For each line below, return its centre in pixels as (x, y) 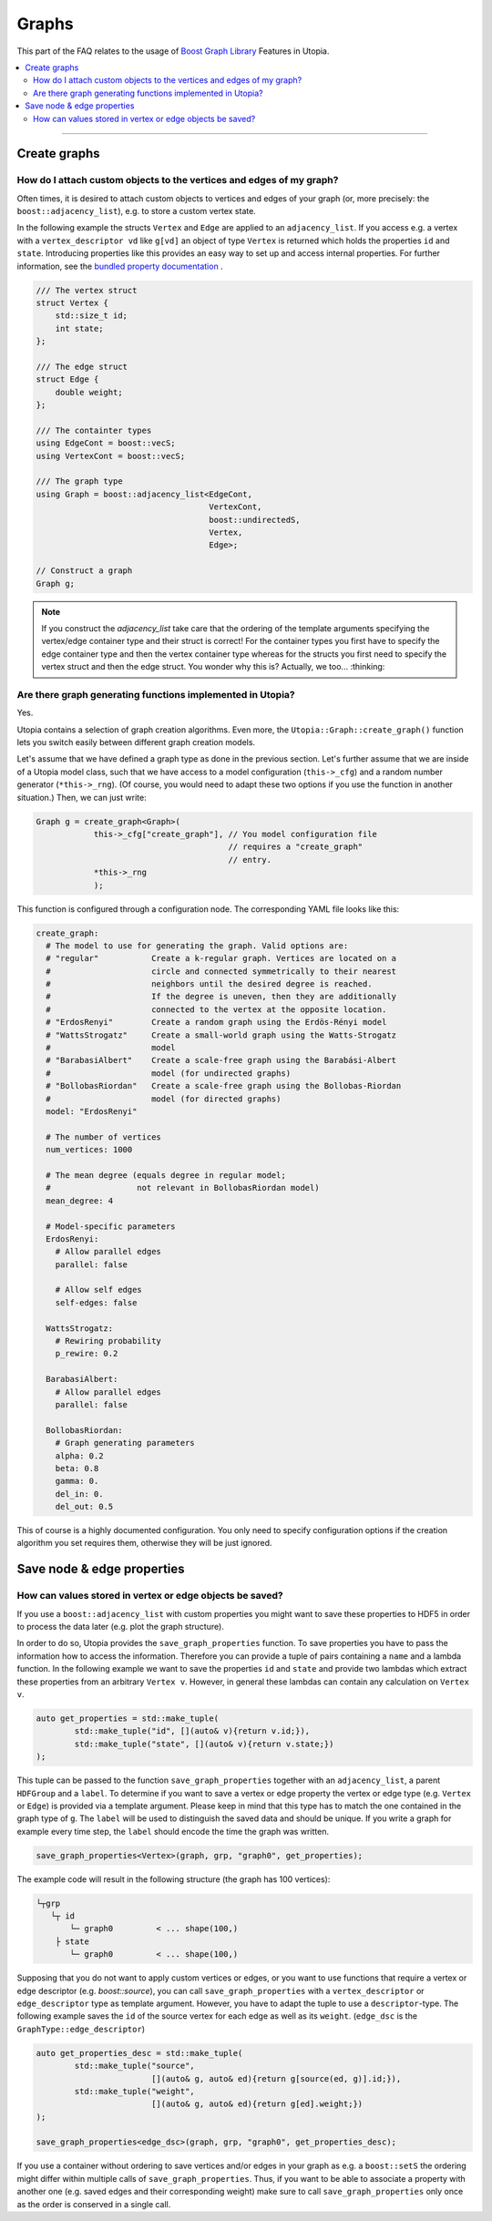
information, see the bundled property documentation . (120, 266)
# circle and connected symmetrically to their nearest (221, 971)
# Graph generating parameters (125, 1443)
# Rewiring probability (108, 1341)
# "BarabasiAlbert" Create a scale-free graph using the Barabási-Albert (221, 1060)
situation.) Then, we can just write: (82, 797)
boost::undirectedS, (255, 520)
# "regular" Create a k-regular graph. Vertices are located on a (221, 958)
